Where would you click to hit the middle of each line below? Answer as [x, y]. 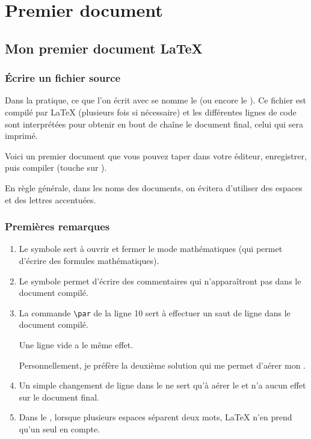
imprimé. [21, 136]
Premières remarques [57, 226]
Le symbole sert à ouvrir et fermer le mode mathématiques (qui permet [151, 249]
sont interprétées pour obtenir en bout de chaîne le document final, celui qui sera [154, 124]
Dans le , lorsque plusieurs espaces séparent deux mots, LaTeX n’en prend [155, 417]
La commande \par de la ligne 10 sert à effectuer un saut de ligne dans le [155, 312]
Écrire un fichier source [63, 78]
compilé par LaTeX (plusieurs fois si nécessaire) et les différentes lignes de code [151, 112]
